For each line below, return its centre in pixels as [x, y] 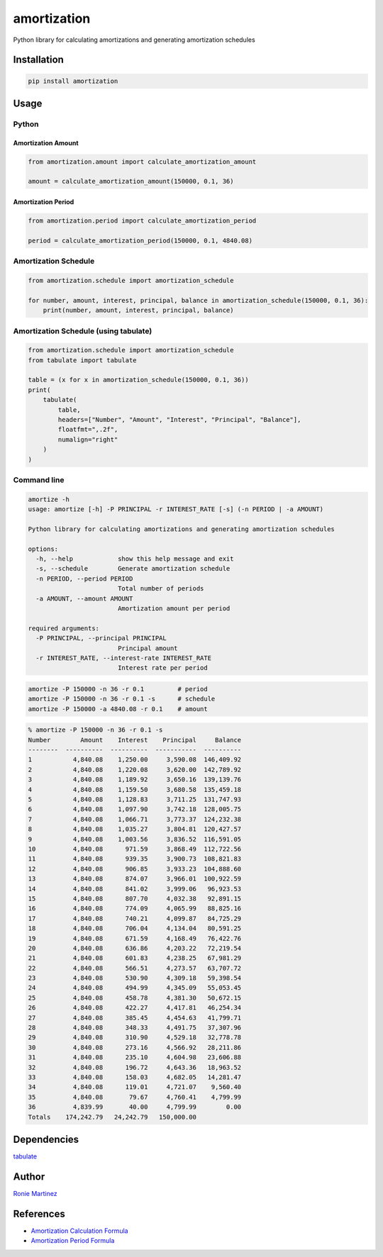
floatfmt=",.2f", [88, 430]
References [39, 1213]
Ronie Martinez [35, 1193]
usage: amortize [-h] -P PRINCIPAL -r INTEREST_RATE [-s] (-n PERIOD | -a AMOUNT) [176, 509]
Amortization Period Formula [73, 1241]
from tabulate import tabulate [83, 360]
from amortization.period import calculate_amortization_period [142, 221]
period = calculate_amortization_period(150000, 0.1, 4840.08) [140, 240]
